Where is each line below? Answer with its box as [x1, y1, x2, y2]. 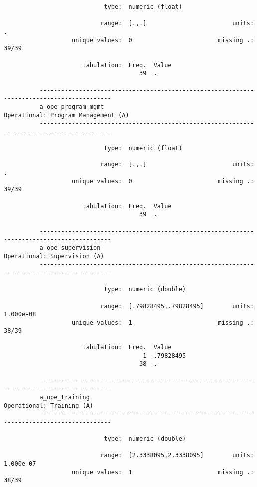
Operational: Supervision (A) [4, 252, 104, 260]
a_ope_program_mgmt [39, 103, 104, 110]
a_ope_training [39, 393, 90, 401]
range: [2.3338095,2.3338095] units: [100, 452, 254, 459]
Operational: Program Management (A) [4, 111, 129, 119]
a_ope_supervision [39, 244, 101, 252]
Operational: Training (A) [4, 402, 93, 409]
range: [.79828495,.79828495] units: [100, 302, 254, 310]
